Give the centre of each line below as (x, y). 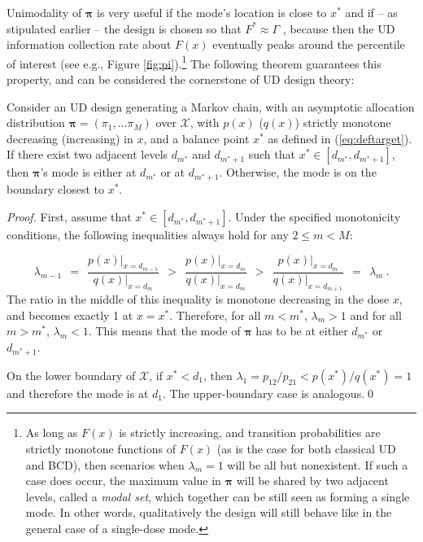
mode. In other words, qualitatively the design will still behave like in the (209, 512)
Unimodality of (44, 12)
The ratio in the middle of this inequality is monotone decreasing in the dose (198, 299)
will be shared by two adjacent (312, 481)
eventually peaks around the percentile (309, 44)
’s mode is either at (88, 172)
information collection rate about (89, 44)
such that (272, 154)
